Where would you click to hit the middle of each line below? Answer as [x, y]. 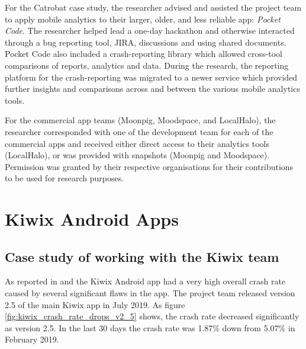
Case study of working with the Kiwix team [142, 256]
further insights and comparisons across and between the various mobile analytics [152, 89]
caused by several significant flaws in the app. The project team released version [150, 293]
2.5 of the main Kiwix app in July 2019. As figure [95, 304]
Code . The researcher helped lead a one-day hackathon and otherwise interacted [150, 31]
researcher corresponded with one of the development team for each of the [139, 131]
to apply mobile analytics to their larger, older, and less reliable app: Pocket [143, 19]
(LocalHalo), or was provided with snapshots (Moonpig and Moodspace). [137, 155]
